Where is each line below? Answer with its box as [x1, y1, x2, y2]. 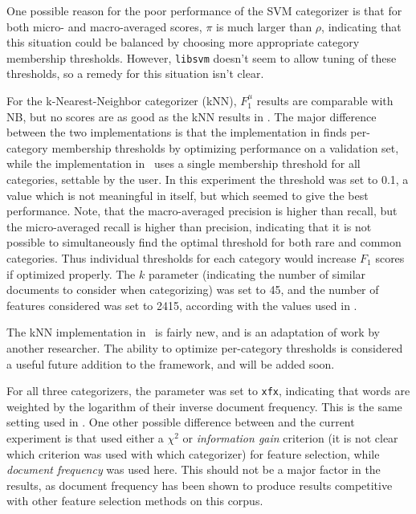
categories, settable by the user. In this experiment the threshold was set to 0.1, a [6, 171, 409, 187]
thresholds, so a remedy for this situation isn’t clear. [6, 65, 264, 82]
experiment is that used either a [6, 429, 164, 446]
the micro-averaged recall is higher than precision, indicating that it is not [6, 218, 372, 235]
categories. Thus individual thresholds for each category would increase [6, 249, 357, 266]
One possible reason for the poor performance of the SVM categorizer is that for [6, 2, 402, 18]
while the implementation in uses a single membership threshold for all [6, 155, 361, 172]
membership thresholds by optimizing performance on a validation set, [51, 139, 399, 156]
